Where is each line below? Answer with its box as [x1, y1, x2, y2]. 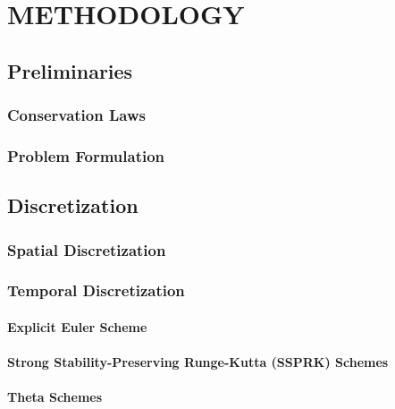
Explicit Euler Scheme [7, 317, 147, 336]
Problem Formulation [7, 144, 165, 166]
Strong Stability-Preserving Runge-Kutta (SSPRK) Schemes [7, 353, 389, 371]
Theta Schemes [7, 388, 103, 406]
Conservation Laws [7, 104, 146, 126]
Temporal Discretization [7, 279, 185, 302]
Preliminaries [7, 56, 133, 84]
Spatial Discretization [7, 238, 166, 260]
